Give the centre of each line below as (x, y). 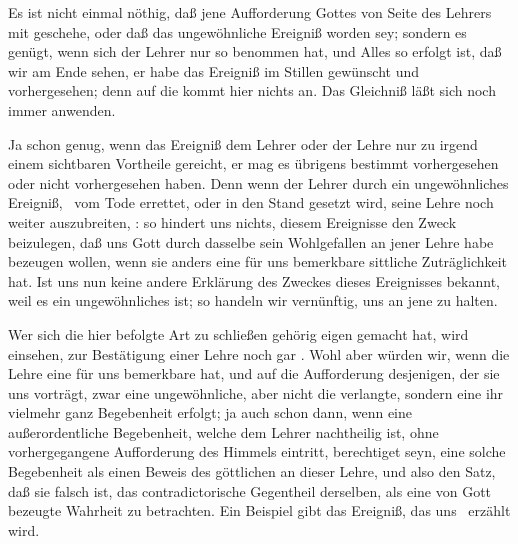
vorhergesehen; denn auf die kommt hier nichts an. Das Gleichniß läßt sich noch (252, 90)
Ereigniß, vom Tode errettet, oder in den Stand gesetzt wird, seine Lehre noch (251, 202)
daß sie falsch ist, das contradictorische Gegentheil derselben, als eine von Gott (250, 490)
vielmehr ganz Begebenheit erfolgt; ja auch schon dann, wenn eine (210, 412)
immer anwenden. (62, 109)
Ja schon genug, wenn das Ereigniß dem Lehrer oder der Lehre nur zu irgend (243, 143)
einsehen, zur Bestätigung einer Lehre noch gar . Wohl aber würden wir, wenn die (259, 353)
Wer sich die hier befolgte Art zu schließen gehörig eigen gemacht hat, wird (238, 333)
